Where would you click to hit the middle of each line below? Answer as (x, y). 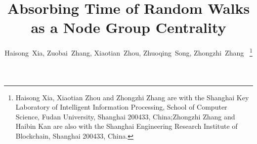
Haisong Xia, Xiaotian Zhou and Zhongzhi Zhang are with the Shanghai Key (132, 97)
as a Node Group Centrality (128, 27)
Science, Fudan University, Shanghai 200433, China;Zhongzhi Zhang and (125, 116)
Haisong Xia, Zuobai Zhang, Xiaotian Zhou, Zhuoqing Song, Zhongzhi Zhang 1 (128, 52)
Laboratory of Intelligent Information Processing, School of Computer (121, 107)
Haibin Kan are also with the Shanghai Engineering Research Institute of (127, 126)
